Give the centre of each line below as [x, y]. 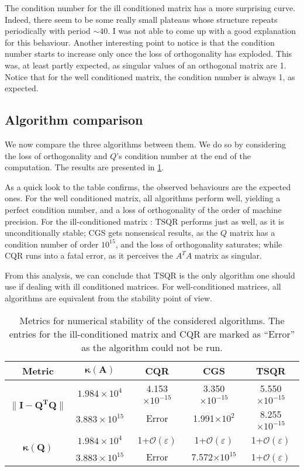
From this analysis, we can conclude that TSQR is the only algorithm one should [150, 275]
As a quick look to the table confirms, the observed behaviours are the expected [148, 186]
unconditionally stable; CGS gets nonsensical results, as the [111, 233]
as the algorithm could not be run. [152, 347]
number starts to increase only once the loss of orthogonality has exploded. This [148, 54]
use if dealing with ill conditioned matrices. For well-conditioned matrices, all [143, 286]
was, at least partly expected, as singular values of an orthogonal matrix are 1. [146, 65]
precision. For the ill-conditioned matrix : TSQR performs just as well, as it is [144, 221]
